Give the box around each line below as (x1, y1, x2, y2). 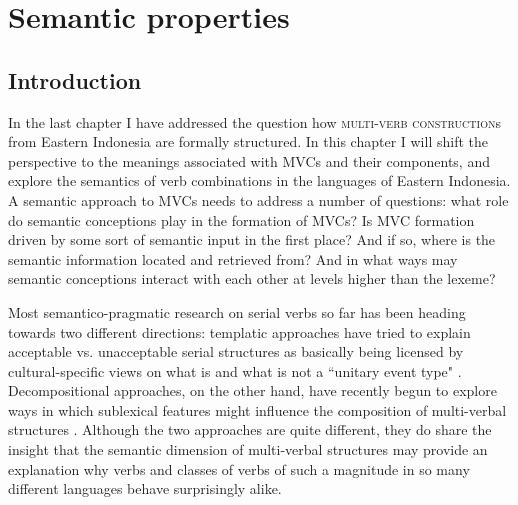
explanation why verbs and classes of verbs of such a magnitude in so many (8, 458, 470, 479)
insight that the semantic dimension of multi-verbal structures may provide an (8, 439, 488, 460)
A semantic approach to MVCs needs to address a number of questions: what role (8, 189, 509, 210)
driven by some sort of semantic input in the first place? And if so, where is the (8, 229, 496, 250)
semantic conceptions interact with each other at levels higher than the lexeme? (8, 268, 496, 289)
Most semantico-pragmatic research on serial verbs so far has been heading (8, 301, 466, 322)
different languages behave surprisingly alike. (8, 478, 282, 499)
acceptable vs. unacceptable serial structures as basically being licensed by (8, 341, 464, 362)
